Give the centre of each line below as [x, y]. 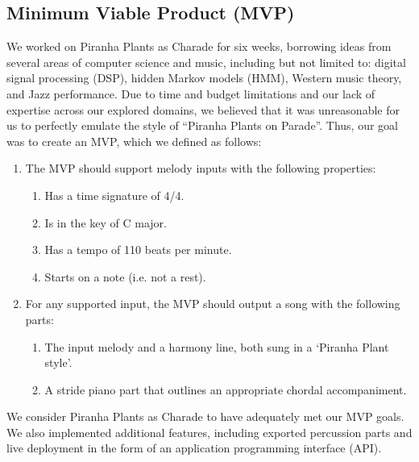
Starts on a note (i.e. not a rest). [125, 276]
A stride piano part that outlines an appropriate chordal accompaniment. [226, 389]
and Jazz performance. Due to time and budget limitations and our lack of [191, 93]
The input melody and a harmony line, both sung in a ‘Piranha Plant [217, 346]
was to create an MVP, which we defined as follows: [134, 141]
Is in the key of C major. [106, 222]
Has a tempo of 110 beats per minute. [138, 250]
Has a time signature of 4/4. [114, 195]
